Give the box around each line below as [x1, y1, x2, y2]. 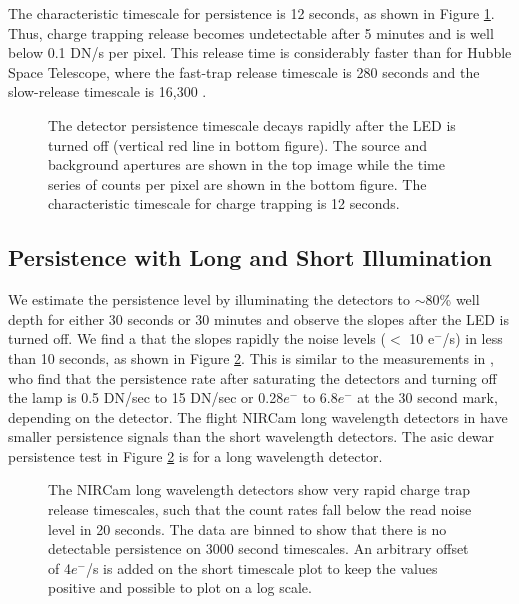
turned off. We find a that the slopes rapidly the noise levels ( [8, 328, 386, 349]
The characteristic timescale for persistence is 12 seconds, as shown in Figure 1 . [8, 3, 495, 23]
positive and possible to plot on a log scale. [48, 577, 312, 598]
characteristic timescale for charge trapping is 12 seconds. [48, 193, 400, 214]
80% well [425, 289, 480, 310]
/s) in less [442, 328, 503, 349]
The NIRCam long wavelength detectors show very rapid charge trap [48, 479, 471, 500]
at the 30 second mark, [357, 387, 498, 408]
